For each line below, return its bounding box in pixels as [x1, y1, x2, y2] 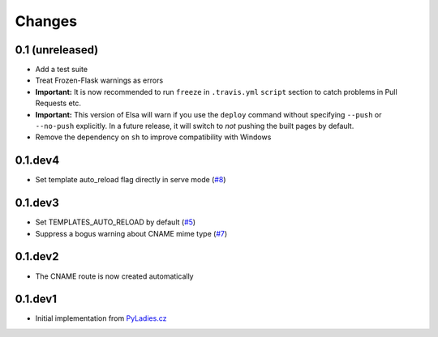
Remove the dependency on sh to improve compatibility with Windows [35, 132, 272, 142]
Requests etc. [35, 98, 81, 109]
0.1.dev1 [15, 292, 57, 306]
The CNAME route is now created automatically [35, 271, 194, 281]
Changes [15, 12, 77, 30]
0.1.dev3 [15, 196, 60, 210]
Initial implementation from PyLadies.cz [35, 314, 167, 323]
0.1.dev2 [15, 250, 59, 263]
